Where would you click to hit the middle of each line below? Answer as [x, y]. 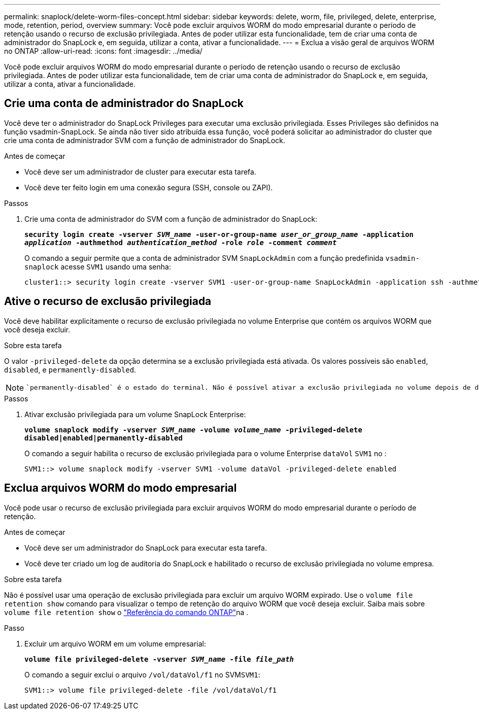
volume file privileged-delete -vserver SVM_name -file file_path [159, 659]
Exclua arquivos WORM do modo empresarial [121, 488]
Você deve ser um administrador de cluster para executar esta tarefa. [140, 172]
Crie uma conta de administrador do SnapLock [124, 104]
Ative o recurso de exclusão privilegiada [108, 301]
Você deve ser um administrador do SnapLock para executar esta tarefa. [146, 548]
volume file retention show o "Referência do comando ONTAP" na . [126, 612]
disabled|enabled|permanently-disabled [104, 438]
